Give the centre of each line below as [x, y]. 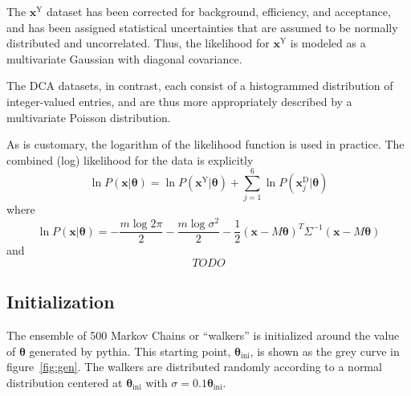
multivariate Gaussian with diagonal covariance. [124, 58]
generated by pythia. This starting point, [130, 351]
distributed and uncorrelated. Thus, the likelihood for [138, 43]
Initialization [61, 302]
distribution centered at [65, 382]
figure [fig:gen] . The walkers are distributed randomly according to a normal [194, 367]
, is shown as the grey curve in [325, 351]
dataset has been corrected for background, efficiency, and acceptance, [219, 11]
